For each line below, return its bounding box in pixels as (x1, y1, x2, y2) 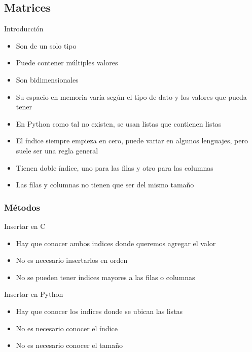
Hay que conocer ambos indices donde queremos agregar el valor (16, 238, 216, 248)
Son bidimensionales (16, 74, 79, 85)
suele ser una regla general (16, 145, 98, 155)
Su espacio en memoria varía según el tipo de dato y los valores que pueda (16, 91, 247, 102)
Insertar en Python (4, 289, 63, 299)
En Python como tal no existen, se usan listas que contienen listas (16, 118, 222, 129)
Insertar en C (4, 220, 46, 231)
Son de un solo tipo (16, 40, 77, 51)
